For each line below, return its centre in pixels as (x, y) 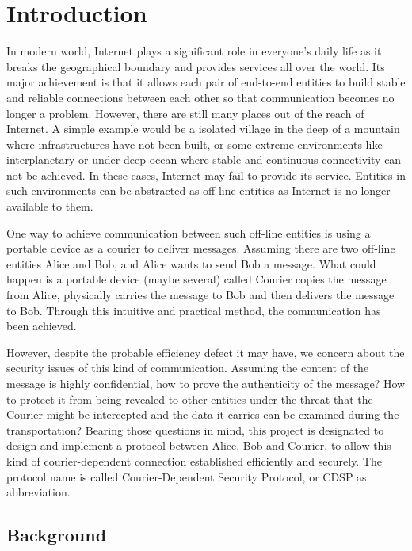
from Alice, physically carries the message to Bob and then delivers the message (200, 295)
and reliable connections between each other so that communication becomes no (200, 97)
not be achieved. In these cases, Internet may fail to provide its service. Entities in (206, 175)
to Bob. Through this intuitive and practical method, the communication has (194, 310)
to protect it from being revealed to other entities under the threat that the (190, 399)
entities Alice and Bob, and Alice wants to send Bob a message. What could (191, 263)
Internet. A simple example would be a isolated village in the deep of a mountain (203, 129)
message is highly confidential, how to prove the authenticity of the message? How (206, 383)
